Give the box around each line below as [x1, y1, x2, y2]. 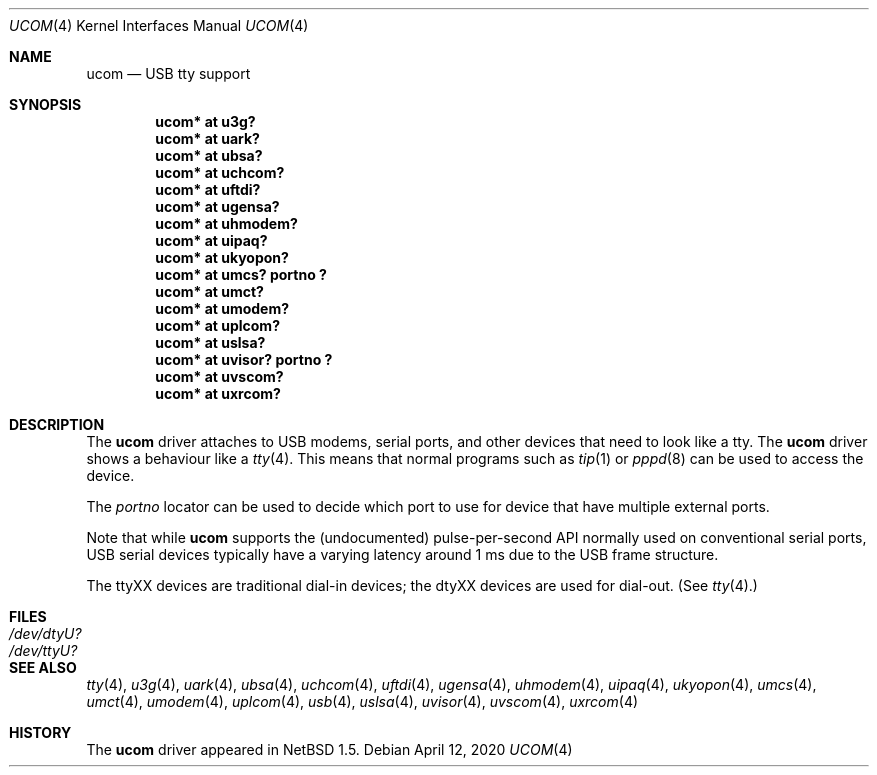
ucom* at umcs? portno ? [155, 266, 327, 283]
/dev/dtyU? [9, 625, 82, 642]
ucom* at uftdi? [155, 181, 261, 198]
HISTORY [9, 724, 72, 741]
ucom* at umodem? [155, 300, 290, 317]
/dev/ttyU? [9, 642, 78, 659]
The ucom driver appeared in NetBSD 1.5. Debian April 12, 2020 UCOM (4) [86, 741, 573, 758]
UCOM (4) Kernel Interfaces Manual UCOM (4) [9, 17, 309, 34]
